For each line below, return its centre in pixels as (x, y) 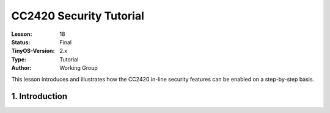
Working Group (79, 68)
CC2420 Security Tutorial (78, 16)
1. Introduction (39, 96)
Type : (19, 59)
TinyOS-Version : (33, 51)
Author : (21, 68)
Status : (21, 42)
